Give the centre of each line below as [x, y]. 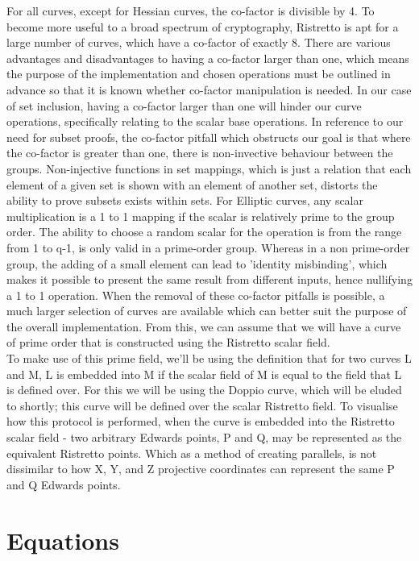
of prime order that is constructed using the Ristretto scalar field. [168, 342]
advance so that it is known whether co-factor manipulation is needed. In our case [209, 89]
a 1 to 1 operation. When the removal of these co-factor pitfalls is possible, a [196, 295]
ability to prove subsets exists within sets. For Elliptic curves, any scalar [185, 200]
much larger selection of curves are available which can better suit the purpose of [207, 311]
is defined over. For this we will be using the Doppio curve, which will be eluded [204, 390]
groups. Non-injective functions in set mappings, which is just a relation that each [209, 168]
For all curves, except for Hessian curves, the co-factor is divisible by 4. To [191, 10]
